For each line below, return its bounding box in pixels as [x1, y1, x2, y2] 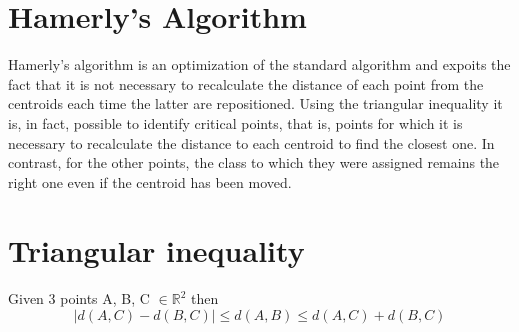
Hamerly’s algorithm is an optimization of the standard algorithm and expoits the [8, 54, 511, 75]
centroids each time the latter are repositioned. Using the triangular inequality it [8, 93, 503, 114]
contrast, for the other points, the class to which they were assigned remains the [8, 152, 500, 173]
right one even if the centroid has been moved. [8, 171, 292, 192]
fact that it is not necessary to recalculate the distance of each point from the [8, 73, 484, 94]
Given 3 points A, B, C [8, 288, 150, 309]
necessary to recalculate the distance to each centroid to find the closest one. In [8, 132, 495, 153]
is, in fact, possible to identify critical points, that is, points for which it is [8, 112, 463, 133]
